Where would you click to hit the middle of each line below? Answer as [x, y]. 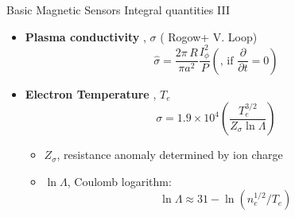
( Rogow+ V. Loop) [209, 36]
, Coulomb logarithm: [119, 181]
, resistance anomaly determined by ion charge [170, 155]
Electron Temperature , [91, 93]
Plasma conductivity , [85, 36]
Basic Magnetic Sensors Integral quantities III [118, 10]
